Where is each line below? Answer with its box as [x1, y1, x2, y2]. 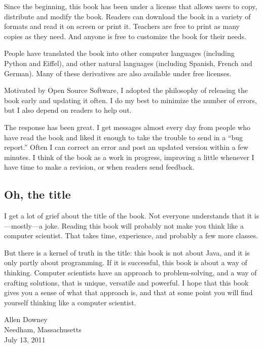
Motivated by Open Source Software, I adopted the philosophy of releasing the [4, 85, 248, 96]
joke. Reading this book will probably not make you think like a [45, 220, 244, 231]
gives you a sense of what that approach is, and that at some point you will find [4, 287, 253, 298]
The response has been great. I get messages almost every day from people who [4, 121, 250, 132]
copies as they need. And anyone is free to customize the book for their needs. [4, 30, 247, 41]
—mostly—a [4, 220, 43, 231]
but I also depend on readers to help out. [4, 105, 132, 115]
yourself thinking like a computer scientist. [4, 297, 136, 307]
